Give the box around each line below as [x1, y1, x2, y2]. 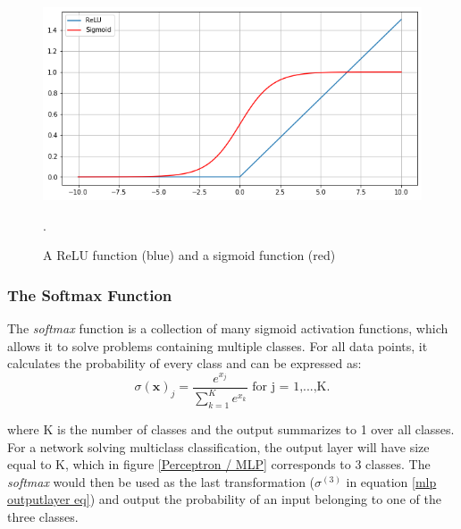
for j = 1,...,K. [252, 381, 331, 394]
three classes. [7, 508, 79, 525]
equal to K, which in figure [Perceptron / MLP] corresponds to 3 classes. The [7, 455, 431, 474]
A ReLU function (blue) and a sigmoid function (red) [43, 246, 336, 264]
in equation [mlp [346, 472, 437, 491]
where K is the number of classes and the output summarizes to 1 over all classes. [7, 420, 455, 439]
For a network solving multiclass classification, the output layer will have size [7, 437, 430, 456]
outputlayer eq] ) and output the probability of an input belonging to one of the [7, 490, 441, 508]
